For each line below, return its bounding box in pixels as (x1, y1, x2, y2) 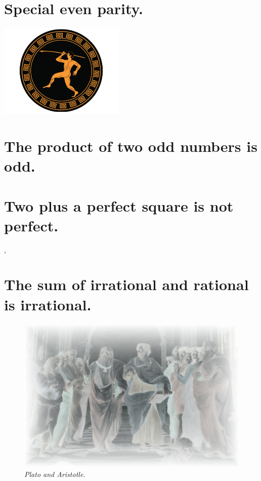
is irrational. (4, 294, 92, 314)
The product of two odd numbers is (4, 135, 257, 156)
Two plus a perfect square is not (4, 195, 234, 216)
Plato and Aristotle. (24, 468, 85, 479)
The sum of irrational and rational (4, 274, 249, 295)
